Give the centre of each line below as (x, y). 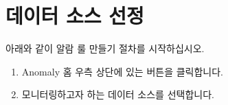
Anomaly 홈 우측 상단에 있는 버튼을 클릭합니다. (122, 71)
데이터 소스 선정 (75, 15)
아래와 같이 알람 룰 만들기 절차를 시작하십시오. (105, 48)
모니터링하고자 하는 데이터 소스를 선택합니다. (118, 94)
